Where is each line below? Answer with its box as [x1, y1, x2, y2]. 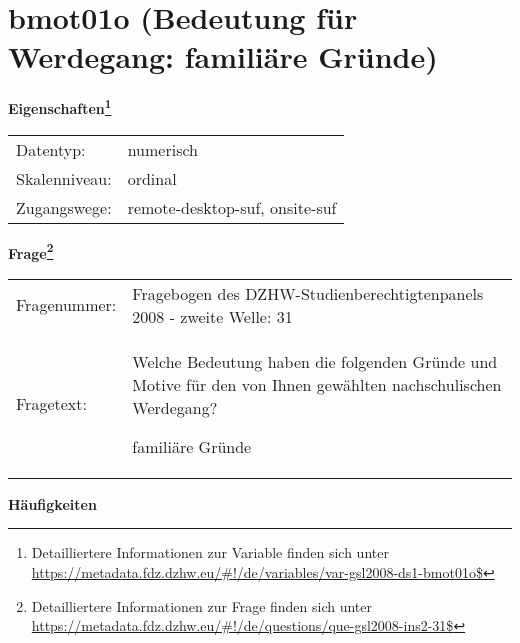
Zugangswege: [16, 195, 112, 219]
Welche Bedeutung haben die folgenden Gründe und [132, 349, 498, 373]
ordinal [127, 166, 177, 190]
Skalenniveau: [16, 166, 112, 190]
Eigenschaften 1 [8, 95, 112, 118]
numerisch [127, 137, 198, 161]
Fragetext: [16, 392, 87, 416]
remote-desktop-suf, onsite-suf [127, 195, 337, 219]
